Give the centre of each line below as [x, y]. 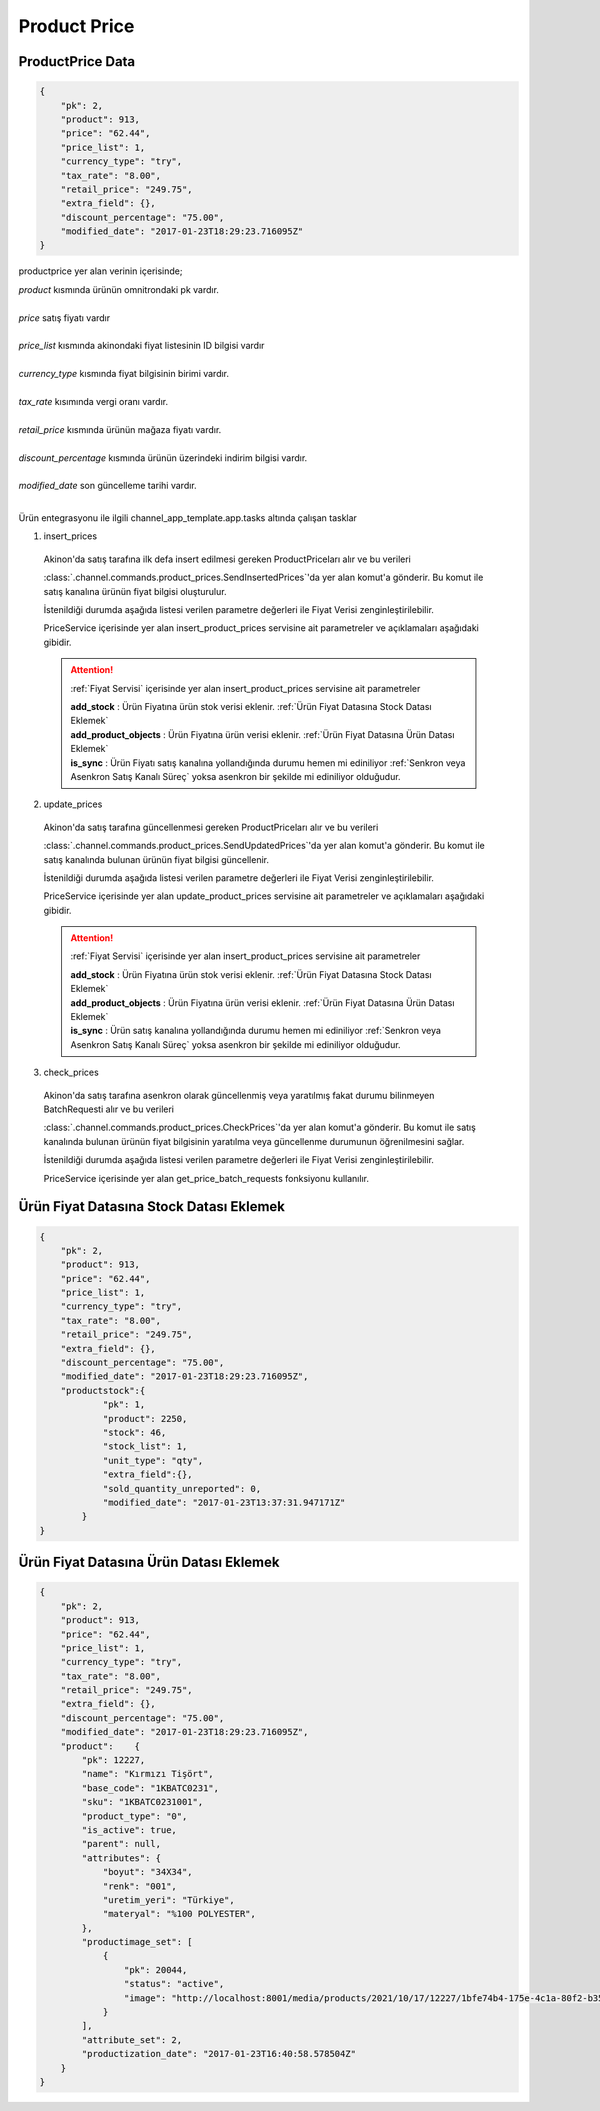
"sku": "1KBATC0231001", [142, 1802]
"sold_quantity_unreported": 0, [182, 1488]
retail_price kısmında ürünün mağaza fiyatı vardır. [120, 429]
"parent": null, [121, 1844]
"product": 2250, [145, 1418]
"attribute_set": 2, [132, 2039]
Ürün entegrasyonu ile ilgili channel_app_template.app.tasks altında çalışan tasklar [187, 518]
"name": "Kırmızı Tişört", [147, 1774]
